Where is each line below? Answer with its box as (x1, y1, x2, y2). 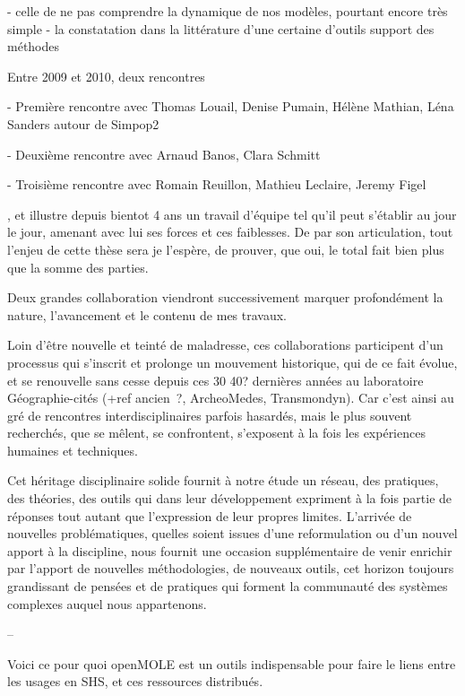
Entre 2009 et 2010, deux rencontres (7, 66, 205, 85)
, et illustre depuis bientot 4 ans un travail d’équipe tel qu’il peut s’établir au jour (7, 204, 457, 223)
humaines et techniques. (7, 440, 138, 459)
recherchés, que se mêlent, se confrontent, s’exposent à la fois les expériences (7, 423, 426, 442)
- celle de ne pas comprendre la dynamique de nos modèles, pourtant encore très (7, 2, 448, 20)
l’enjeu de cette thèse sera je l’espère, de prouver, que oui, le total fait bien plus (7, 239, 444, 258)
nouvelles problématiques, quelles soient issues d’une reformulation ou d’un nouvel (7, 524, 458, 543)
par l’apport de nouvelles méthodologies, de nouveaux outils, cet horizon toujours (7, 559, 454, 578)
